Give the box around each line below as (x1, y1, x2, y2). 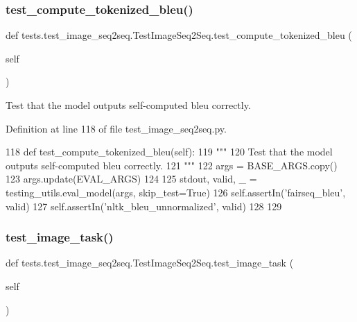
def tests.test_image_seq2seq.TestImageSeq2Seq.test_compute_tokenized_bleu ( (6, 28, 352, 42)
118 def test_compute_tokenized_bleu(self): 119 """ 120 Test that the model (6, 144, 333, 159)
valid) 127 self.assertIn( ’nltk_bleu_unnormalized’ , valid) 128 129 (6, 198, 282, 213)
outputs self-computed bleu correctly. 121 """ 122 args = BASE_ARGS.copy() (6, 158, 338, 172)
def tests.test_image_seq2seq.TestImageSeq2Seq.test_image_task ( (6, 255, 294, 270)
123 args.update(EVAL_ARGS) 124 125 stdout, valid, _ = (6, 171, 257, 186)
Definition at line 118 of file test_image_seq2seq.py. (6, 121, 227, 135)
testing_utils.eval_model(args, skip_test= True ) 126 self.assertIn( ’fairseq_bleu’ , (6, 185, 346, 199)
